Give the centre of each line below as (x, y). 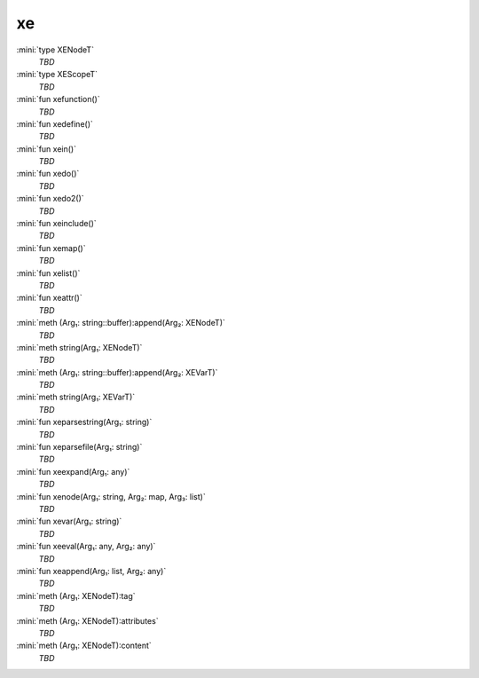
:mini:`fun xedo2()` (50, 199)
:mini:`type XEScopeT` (57, 75)
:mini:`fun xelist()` (48, 273)
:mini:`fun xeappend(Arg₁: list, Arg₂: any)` (91, 571)
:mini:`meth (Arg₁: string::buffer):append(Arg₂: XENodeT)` (121, 323)
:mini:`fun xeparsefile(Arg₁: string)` (79, 447)
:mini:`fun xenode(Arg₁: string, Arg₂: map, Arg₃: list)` (111, 496)
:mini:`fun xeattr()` (50, 298)
